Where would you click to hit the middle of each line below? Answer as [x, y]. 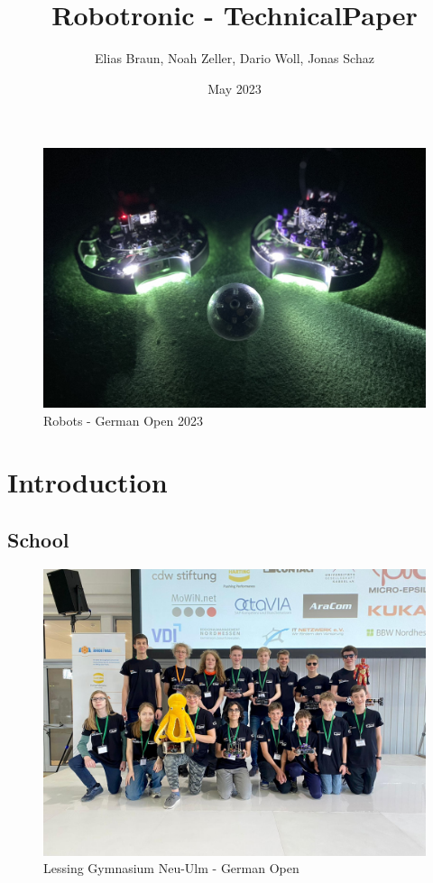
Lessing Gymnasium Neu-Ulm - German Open [171, 868]
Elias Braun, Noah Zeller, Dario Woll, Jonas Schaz [235, 58]
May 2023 [235, 88]
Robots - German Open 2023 [123, 420]
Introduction [88, 482]
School [38, 540]
